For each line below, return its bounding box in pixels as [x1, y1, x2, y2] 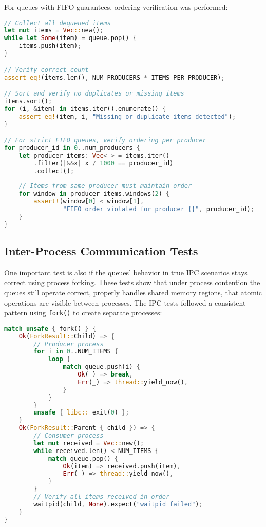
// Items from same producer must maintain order [18, 182, 192, 190]
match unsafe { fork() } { [4, 325, 97, 332]
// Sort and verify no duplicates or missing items [4, 90, 184, 98]
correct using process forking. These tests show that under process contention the [4, 277, 260, 288]
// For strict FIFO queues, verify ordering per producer [4, 137, 206, 144]
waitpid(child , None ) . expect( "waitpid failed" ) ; [33, 500, 203, 508]
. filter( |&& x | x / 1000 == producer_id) [33, 159, 174, 167]
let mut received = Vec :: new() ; [33, 439, 144, 447]
